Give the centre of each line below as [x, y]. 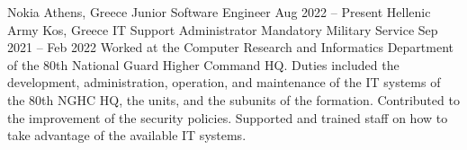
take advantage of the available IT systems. [127, 135]
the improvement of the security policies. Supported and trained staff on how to [228, 117]
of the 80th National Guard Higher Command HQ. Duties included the [203, 64]
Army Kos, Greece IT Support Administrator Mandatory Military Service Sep [223, 29]
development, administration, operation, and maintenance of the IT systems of [224, 82]
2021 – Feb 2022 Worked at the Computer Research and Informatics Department [230, 47]
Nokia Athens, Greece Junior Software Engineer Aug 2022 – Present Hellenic [219, 12]
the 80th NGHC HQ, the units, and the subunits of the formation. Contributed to [233, 99]
